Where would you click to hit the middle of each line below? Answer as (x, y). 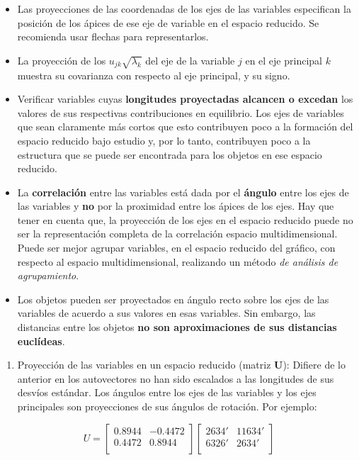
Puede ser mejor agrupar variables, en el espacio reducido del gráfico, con (176, 248)
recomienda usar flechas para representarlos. (113, 37)
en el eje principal (284, 60)
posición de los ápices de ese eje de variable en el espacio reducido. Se (168, 22)
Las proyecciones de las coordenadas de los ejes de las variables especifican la (184, 9)
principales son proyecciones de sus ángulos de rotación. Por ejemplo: (167, 406)
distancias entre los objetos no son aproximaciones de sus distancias (177, 327)
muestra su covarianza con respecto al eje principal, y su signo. (154, 75)
